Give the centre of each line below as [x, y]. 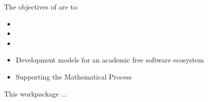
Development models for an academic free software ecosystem [110, 60]
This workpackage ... [36, 93]
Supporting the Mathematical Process [74, 76]
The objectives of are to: [41, 6]
